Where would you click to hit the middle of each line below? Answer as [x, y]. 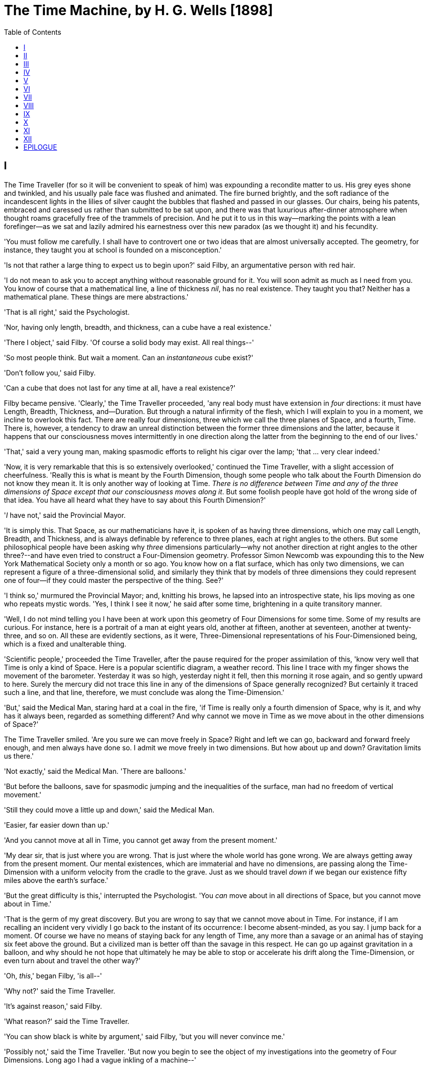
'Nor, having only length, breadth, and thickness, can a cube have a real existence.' [138, 327]
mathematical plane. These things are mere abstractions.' [96, 297]
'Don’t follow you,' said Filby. [50, 372]
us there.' [19, 756]
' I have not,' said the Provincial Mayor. [65, 515]
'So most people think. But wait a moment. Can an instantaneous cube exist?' [129, 357]
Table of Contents [33, 32]
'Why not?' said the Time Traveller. [60, 991]
